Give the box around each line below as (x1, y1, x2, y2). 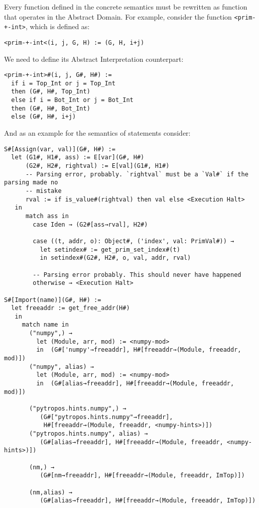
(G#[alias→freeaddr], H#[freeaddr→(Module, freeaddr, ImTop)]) (40, 497, 256, 504)
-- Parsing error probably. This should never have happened (33, 271, 241, 278)
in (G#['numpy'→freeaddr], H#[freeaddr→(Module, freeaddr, (36, 346, 241, 354)
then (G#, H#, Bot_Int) (11, 105, 90, 112)
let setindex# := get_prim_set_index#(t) (40, 246, 180, 253)
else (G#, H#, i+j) (11, 113, 76, 121)
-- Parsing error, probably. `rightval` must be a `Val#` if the (25, 170, 248, 178)
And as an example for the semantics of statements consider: (4, 128, 191, 138)
